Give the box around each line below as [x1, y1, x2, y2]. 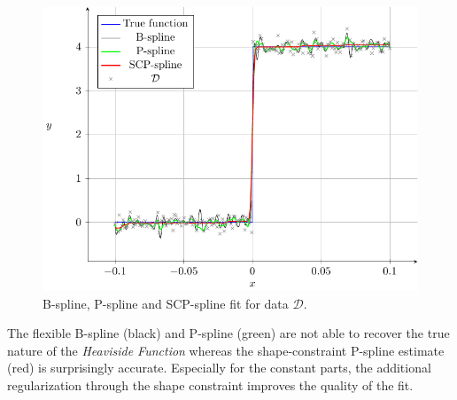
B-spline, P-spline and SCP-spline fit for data [43, 294, 289, 312]
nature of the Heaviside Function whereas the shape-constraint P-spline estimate [7, 341, 445, 359]
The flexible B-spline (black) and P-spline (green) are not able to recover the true [7, 324, 450, 342]
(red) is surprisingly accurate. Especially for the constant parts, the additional [7, 358, 431, 377]
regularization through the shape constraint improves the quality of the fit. [7, 375, 414, 394]
